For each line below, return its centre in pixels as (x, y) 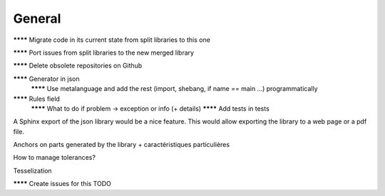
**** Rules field (37, 99)
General (37, 18)
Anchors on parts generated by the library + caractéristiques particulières (122, 145)
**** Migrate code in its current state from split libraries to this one (112, 40)
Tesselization (33, 170)
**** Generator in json (46, 79)
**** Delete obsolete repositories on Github (78, 66)
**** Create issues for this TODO (62, 184)
